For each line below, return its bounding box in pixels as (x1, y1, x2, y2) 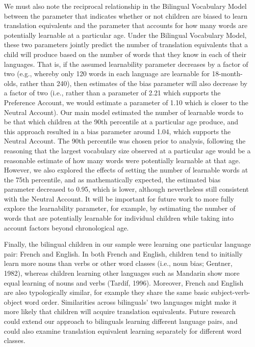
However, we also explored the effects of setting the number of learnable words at (4, 165, 248, 175)
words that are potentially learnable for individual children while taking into (4, 213, 234, 223)
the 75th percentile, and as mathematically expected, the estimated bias (4, 174, 221, 184)
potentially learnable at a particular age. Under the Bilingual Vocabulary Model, (4, 29, 247, 40)
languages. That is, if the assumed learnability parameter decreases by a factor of (4, 58, 249, 69)
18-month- (212, 68, 243, 79)
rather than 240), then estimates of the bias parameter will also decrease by (20, 78, 248, 88)
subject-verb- (211, 287, 250, 297)
